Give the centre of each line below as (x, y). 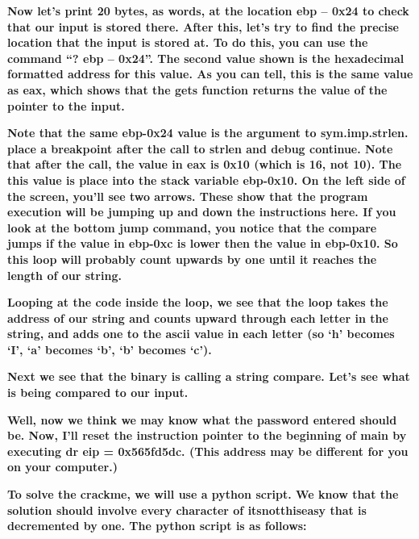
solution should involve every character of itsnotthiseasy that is (187, 510)
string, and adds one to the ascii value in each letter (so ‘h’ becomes (201, 334)
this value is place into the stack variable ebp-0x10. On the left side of (206, 180)
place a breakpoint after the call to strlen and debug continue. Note (200, 148)
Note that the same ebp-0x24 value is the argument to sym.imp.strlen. (208, 133)
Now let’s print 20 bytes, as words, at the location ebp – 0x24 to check (208, 10)
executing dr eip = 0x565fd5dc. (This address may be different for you (208, 451)
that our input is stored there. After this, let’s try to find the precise (203, 26)
